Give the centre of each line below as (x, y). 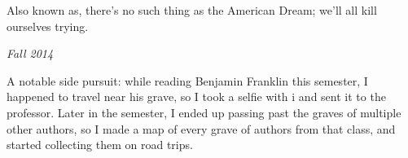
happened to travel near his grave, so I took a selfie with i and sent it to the (196, 97)
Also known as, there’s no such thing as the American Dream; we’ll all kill (192, 10)
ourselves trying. (48, 26)
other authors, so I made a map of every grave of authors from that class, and (201, 128)
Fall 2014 (30, 53)
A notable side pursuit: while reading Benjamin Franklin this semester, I (187, 80)
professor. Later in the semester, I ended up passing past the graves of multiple (204, 112)
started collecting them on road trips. (100, 145)
